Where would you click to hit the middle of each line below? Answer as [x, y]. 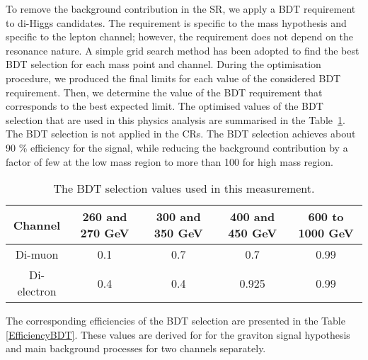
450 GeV [253, 233]
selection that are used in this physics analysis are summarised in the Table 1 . [176, 119]
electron [37, 291]
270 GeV [105, 233]
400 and [253, 217]
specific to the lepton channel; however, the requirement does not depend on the [180, 36]
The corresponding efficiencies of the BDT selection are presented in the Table [176, 321]
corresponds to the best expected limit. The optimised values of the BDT [165, 106]
